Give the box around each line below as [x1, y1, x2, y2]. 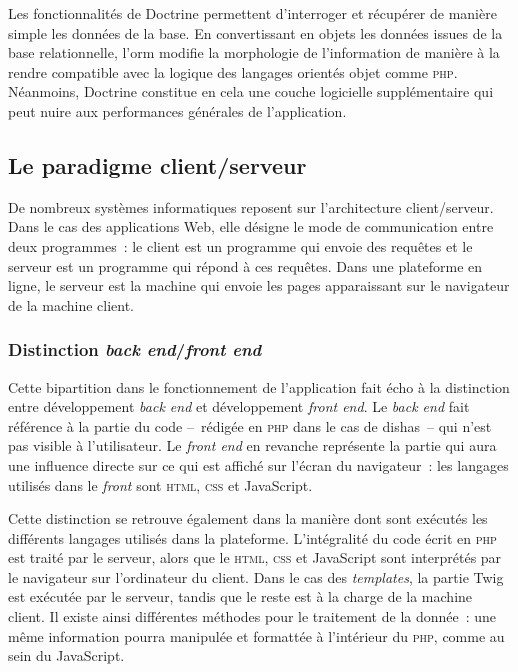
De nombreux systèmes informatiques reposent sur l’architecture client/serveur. [8, 196, 494, 217]
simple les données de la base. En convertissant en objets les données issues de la [8, 22, 503, 43]
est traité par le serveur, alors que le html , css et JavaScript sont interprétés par [8, 547, 502, 568]
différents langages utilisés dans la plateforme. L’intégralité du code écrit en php [8, 527, 497, 548]
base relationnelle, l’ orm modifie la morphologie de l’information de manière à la [8, 42, 500, 63]
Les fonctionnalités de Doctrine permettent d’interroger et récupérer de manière [8, 3, 497, 23]
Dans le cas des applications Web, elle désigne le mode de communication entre [8, 216, 494, 237]
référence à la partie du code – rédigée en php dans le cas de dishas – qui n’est [8, 415, 492, 436]
